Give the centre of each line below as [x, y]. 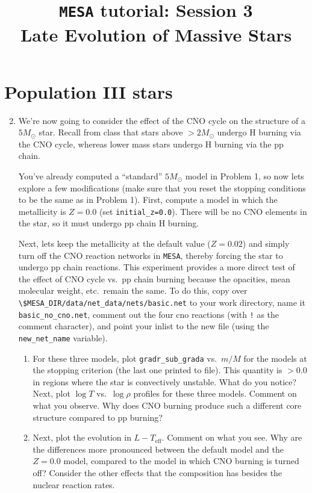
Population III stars [89, 91]
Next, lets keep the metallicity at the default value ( [114, 243]
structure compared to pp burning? [98, 417]
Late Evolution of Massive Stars [156, 34]
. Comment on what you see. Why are [232, 437]
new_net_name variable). [63, 337]
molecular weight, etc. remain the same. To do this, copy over [133, 290]
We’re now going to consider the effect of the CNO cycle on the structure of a [162, 120]
